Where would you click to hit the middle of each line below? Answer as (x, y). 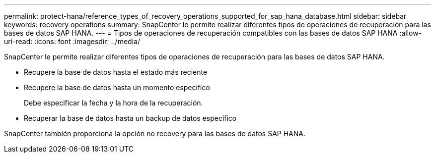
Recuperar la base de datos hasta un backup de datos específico (130, 118)
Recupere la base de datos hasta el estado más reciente (116, 72)
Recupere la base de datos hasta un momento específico (117, 87)
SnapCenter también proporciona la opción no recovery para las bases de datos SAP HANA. (155, 133)
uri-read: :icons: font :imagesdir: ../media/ (72, 41)
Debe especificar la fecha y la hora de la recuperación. (113, 103)
